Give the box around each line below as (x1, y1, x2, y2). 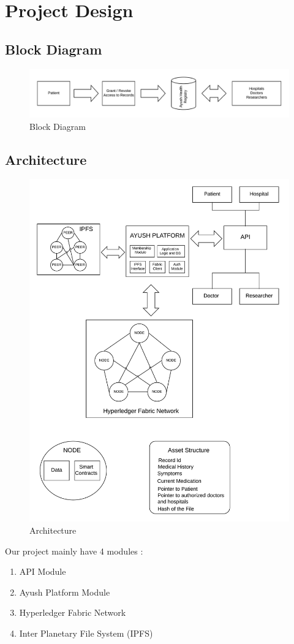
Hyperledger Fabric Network (19, 606, 126, 619)
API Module (19, 565, 66, 578)
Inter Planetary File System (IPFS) (19, 626, 153, 639)
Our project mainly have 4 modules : (5, 544, 143, 557)
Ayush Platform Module (19, 585, 110, 598)
